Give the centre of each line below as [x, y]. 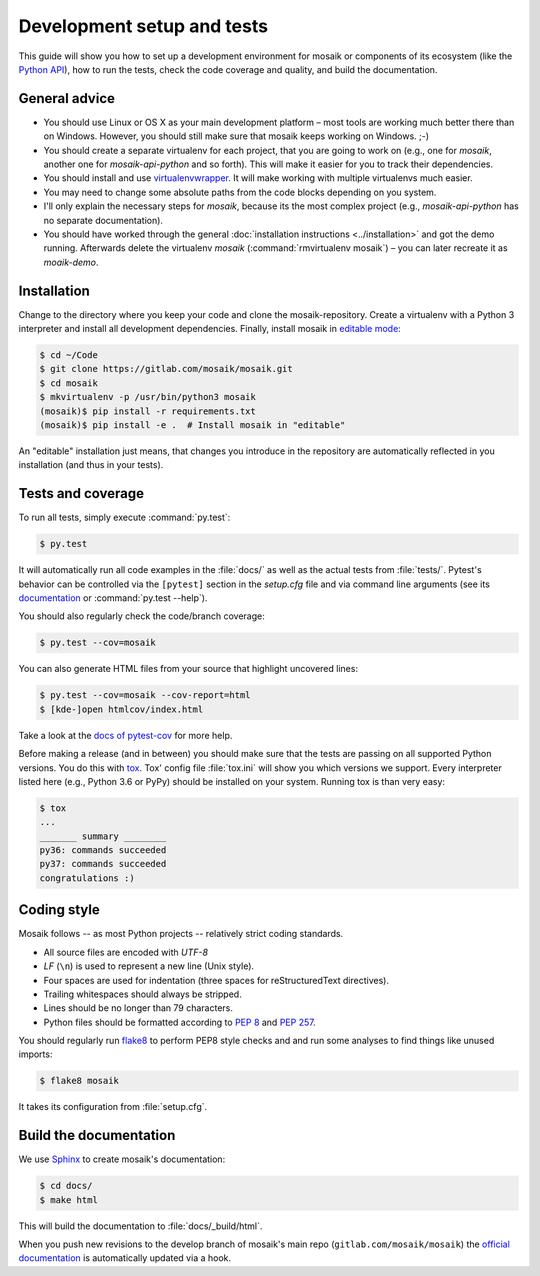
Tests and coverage [81, 493]
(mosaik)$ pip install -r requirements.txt [148, 411]
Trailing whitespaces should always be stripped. [142, 994]
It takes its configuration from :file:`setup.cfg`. [113, 1107]
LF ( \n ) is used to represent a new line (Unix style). [149, 966]
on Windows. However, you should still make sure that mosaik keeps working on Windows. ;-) [236, 136]
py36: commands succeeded [103, 850]
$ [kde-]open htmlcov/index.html [121, 709]
